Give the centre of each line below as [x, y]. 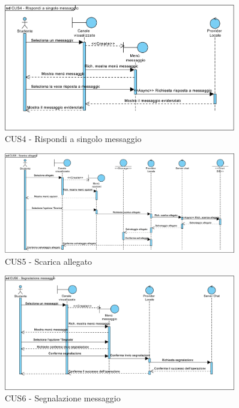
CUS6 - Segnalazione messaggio [63, 398]
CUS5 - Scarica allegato [49, 261]
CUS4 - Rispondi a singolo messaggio [73, 139]
